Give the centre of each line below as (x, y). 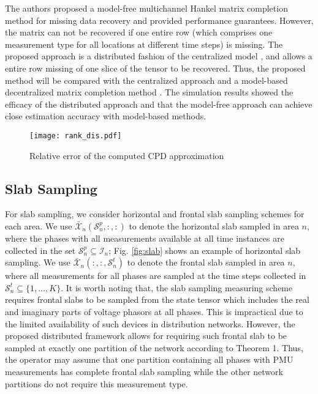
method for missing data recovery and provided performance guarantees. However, (159, 20)
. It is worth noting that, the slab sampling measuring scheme (177, 287)
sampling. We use (38, 262)
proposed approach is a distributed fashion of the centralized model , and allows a (159, 56)
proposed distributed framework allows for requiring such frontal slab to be (146, 336)
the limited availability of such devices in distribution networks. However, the (150, 323)
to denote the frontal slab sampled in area (206, 262)
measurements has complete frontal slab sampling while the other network (144, 371)
